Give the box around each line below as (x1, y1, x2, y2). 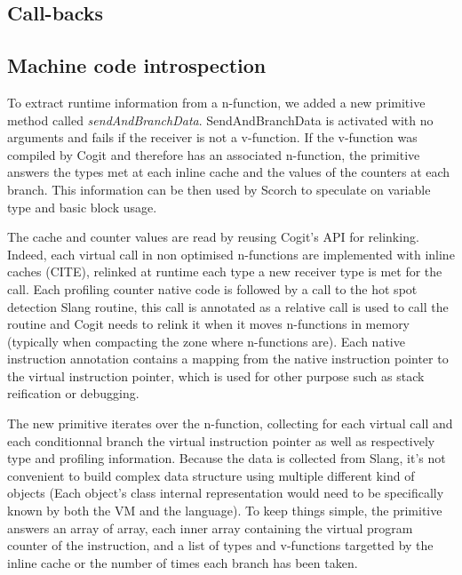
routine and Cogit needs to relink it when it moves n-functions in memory (7, 315, 410, 333)
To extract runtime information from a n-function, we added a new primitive (7, 92, 426, 111)
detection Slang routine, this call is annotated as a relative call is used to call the (7, 297, 449, 315)
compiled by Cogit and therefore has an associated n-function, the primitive (7, 145, 420, 164)
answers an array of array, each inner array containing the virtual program (7, 518, 413, 537)
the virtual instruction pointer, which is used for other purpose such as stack (7, 366, 425, 385)
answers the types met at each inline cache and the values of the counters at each (7, 163, 450, 181)
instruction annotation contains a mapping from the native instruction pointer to (7, 349, 449, 368)
